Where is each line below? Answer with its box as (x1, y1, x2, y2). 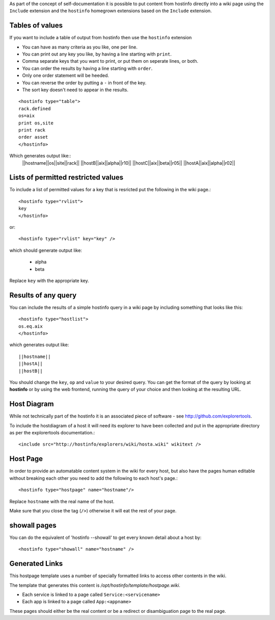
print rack (18, 127, 46, 133)
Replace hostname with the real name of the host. (9, 498, 115, 504)
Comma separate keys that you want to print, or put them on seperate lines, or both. (22, 58, 199, 64)
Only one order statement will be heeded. (22, 72, 109, 79)
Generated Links (9, 559, 63, 568)
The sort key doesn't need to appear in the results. (22, 87, 128, 93)
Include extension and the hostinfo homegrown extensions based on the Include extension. (9, 8, 212, 14)
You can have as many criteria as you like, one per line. (22, 44, 137, 50)
